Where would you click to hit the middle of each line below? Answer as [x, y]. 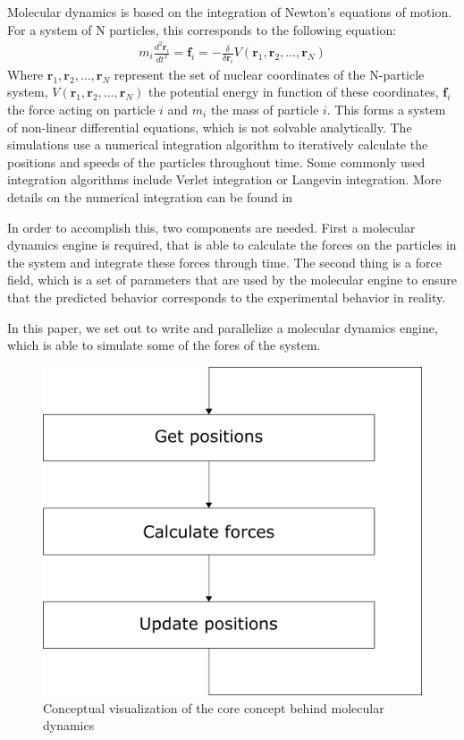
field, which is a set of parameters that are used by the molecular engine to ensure [232, 280]
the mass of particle [265, 110]
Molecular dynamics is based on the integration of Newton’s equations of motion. [230, 12]
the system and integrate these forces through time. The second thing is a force [224, 262]
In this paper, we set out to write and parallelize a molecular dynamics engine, [223, 327]
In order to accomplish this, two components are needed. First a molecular [211, 227]
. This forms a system [386, 110]
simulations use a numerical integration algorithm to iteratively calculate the [218, 145]
